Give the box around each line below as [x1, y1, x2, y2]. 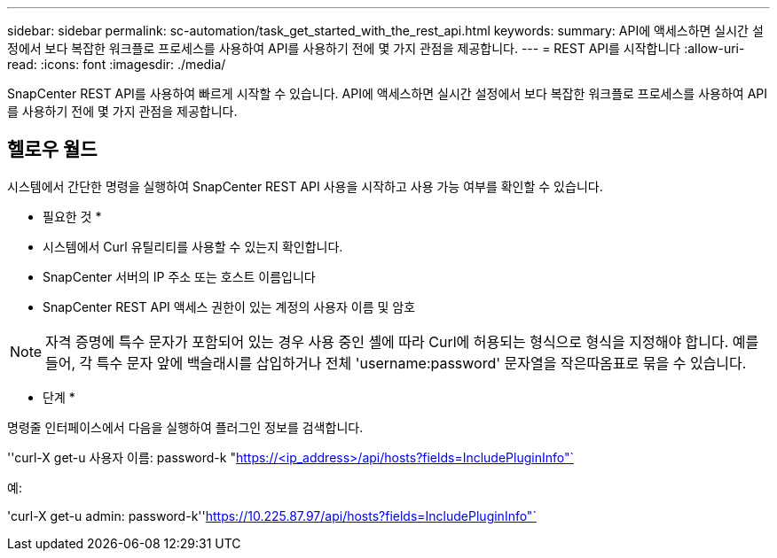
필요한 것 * [43, 208, 102, 224]
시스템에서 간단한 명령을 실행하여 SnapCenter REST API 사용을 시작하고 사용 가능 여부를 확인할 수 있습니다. [7, 178, 603, 194]
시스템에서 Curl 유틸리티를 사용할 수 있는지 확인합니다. [43, 238, 343, 254]
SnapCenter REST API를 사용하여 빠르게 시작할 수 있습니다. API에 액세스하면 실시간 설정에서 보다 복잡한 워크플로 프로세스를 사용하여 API [7, 86, 768, 101]
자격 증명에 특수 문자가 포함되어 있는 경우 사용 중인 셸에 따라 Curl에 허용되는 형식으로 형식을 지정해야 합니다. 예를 [45, 332, 759, 351]
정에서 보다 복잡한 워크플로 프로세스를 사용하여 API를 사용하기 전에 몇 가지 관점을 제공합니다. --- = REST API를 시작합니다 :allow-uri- [7, 41, 745, 56]
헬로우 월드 [7, 138, 98, 161]
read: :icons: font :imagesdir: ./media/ [7, 57, 226, 72]
